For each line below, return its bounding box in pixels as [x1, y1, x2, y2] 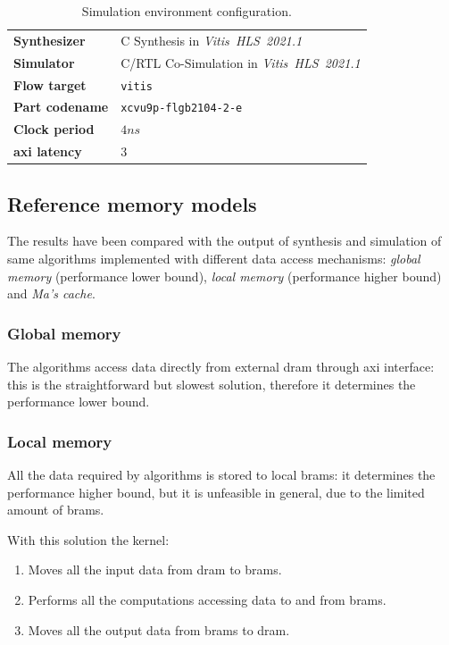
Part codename [13, 97, 109, 116]
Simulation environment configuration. [81, 2, 292, 20]
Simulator [13, 53, 75, 71]
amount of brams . [7, 500, 104, 519]
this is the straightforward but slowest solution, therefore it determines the [7, 374, 416, 393]
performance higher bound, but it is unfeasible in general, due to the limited [7, 482, 425, 501]
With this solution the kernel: [7, 530, 170, 549]
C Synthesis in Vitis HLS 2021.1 [121, 30, 303, 49]
